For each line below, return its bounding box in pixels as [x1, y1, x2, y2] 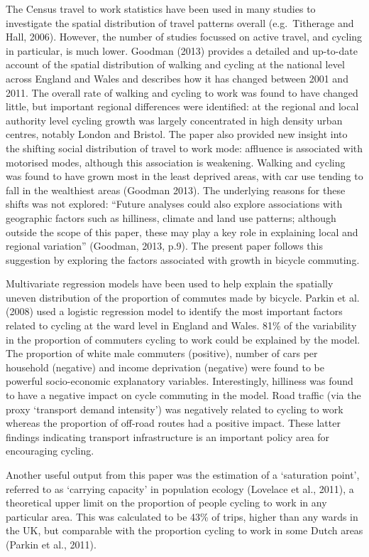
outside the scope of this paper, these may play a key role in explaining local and [6, 224, 358, 239]
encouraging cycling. [6, 443, 94, 458]
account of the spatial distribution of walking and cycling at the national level [6, 57, 345, 72]
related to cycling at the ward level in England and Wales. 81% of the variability [6, 318, 357, 333]
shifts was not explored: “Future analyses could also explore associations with [6, 196, 343, 211]
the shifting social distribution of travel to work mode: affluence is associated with [6, 140, 363, 155]
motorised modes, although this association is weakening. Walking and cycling [6, 154, 346, 169]
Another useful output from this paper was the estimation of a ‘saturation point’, [6, 467, 360, 482]
